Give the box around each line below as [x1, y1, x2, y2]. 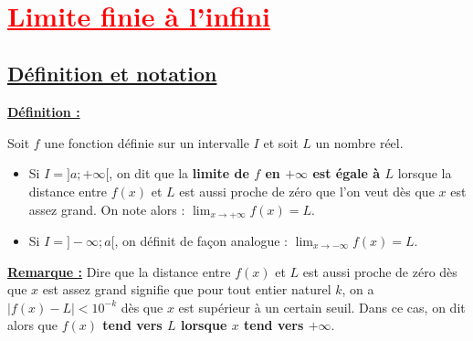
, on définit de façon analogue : [114, 231, 288, 250]
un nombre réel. [315, 133, 404, 152]
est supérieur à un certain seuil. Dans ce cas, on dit [178, 297, 466, 316]
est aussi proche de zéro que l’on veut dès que [179, 181, 435, 200]
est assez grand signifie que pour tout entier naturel [42, 280, 331, 299]
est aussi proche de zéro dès [302, 261, 457, 281]
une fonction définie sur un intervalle [44, 133, 249, 152]
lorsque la [397, 164, 452, 183]
